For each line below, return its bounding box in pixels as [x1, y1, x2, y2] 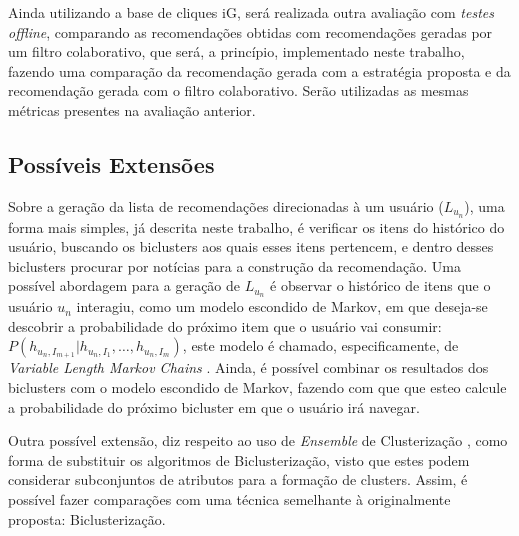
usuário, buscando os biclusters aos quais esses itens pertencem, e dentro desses [8, 236, 494, 257]
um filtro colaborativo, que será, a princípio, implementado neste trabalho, [8, 41, 465, 62]
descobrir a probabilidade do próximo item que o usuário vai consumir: [8, 315, 442, 336]
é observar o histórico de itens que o [270, 275, 491, 296]
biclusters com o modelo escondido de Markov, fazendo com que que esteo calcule [8, 377, 507, 398]
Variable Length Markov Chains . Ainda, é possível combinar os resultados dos [8, 357, 489, 378]
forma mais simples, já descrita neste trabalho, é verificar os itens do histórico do [8, 216, 505, 237]
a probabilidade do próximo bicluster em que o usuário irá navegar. [8, 396, 420, 417]
